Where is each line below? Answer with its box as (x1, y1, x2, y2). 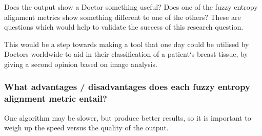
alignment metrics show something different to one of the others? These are (4, 11, 241, 22)
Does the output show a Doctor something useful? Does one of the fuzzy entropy (4, 2, 258, 12)
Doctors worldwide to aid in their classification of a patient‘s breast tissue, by (4, 49, 248, 59)
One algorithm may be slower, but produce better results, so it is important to (4, 112, 251, 123)
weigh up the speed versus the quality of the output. (4, 122, 169, 133)
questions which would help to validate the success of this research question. (4, 21, 244, 32)
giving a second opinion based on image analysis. (4, 58, 157, 69)
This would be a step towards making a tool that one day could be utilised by (4, 38, 249, 49)
